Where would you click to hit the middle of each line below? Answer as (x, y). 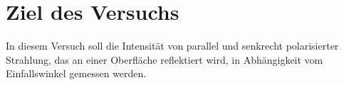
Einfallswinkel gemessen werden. (76, 73)
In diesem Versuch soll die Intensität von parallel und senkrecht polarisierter (172, 46)
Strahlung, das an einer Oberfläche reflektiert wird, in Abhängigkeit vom (165, 59)
